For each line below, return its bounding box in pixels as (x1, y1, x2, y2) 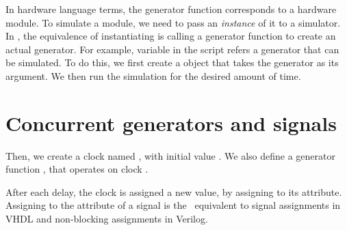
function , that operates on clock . (5, 162, 149, 176)
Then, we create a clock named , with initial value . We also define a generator (5, 148, 335, 162)
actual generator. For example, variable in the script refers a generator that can (5, 42, 339, 56)
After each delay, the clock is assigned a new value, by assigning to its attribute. (5, 184, 342, 199)
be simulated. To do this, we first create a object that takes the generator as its (5, 55, 339, 70)
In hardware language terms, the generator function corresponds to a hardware (5, 2, 337, 16)
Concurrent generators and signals (5, 109, 337, 136)
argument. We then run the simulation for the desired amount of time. (5, 68, 301, 83)
